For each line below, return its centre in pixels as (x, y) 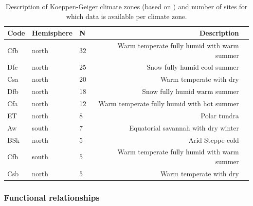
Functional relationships (52, 197)
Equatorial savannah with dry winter (184, 127)
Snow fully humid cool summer (193, 67)
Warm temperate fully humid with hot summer (169, 103)
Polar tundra (220, 115)
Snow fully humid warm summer (190, 91)
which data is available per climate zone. (126, 16)
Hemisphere (52, 33)
